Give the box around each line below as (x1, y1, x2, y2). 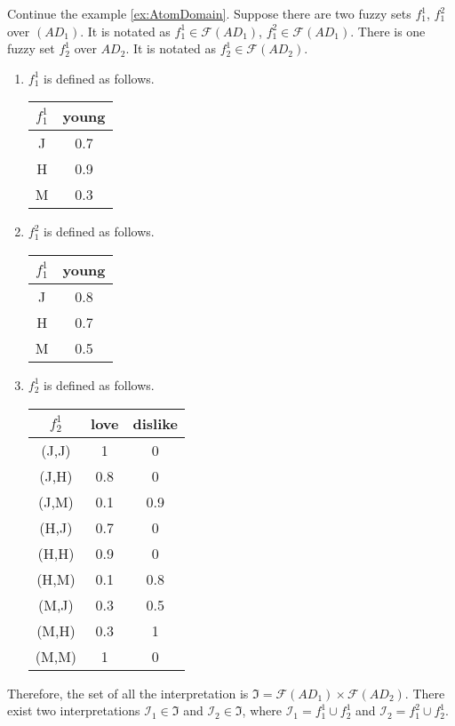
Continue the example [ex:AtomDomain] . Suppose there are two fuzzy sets (7, 4, 411, 22)
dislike (132, 412, 178, 434)
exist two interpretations (7, 701, 140, 720)
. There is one (350, 21, 426, 40)
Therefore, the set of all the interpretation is (7, 683, 249, 702)
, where (242, 701, 282, 720)
